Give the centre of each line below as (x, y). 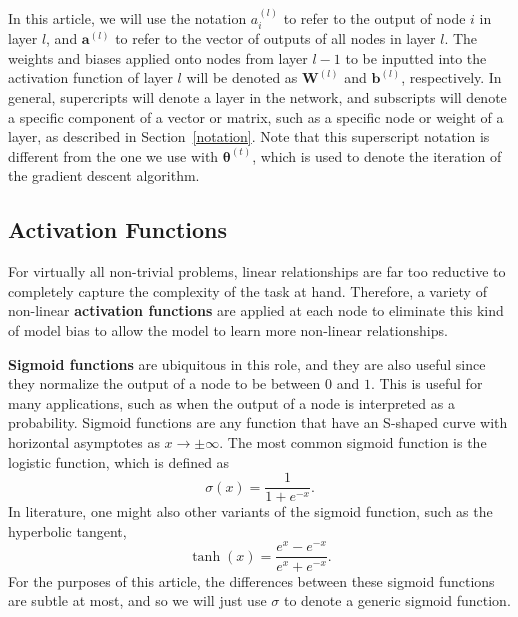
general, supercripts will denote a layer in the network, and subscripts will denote (257, 97)
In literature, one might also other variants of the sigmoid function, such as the (250, 511)
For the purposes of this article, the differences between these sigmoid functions (251, 580)
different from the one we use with (113, 155)
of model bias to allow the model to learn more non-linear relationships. (228, 329)
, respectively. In (451, 77)
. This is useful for (426, 383)
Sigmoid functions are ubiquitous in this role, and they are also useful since (247, 363)
